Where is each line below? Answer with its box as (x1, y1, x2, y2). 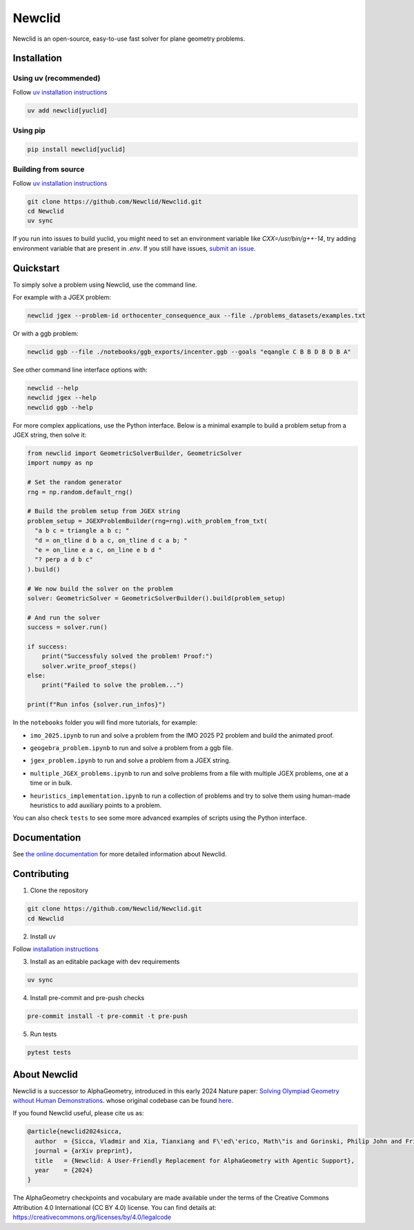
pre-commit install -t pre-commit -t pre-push (27, 1012, 188, 1020)
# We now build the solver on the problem (27, 584, 173, 593)
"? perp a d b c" (34, 556, 93, 564)
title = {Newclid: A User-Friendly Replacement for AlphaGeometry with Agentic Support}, (34, 1157, 355, 1164)
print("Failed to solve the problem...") (41, 681, 184, 689)
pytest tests (27, 1048, 72, 1057)
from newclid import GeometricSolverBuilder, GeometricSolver (27, 450, 242, 457)
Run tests (30, 1030, 57, 1039)
